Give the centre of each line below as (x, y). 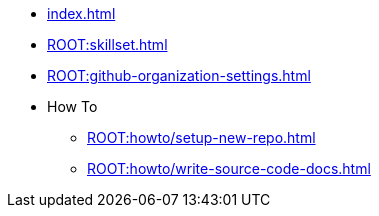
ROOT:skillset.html (107, 44)
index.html (81, 13)
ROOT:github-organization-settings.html (179, 75)
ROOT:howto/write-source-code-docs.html (229, 168)
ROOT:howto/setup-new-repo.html (201, 137)
